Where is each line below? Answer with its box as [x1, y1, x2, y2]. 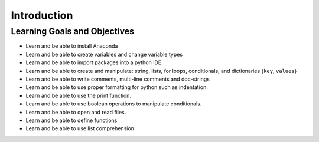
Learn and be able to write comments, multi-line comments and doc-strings [25, 75, 210, 82]
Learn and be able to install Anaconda [25, 42, 118, 49]
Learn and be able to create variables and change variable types [25, 51, 183, 58]
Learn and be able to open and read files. [25, 108, 126, 115]
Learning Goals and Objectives [11, 26, 135, 37]
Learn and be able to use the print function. [25, 92, 132, 99]
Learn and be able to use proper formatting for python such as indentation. [25, 84, 208, 91]
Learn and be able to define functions [25, 117, 118, 124]
